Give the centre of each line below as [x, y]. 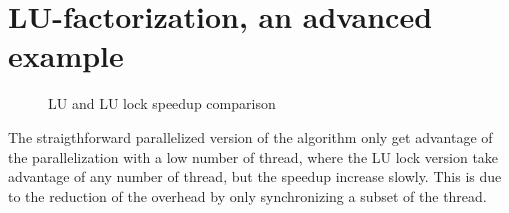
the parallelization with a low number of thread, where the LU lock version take [253, 156]
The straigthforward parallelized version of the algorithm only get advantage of [250, 136]
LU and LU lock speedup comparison [162, 103]
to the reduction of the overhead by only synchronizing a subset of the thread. [247, 195]
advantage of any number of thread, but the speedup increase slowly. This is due [255, 176]
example [66, 55]
